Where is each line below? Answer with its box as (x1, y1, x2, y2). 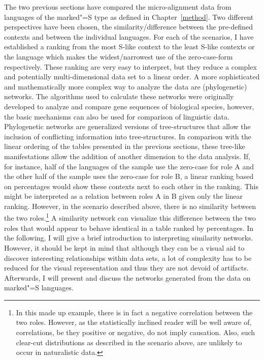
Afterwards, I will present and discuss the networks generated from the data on (4, 272, 251, 283)
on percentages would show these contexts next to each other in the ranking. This (4, 181, 258, 191)
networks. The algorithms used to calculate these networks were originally (4, 91, 234, 102)
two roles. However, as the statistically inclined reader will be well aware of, (16, 317, 252, 327)
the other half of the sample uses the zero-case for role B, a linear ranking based (4, 171, 254, 182)
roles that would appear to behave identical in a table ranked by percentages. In (4, 222, 254, 233)
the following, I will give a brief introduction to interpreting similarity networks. (4, 232, 253, 243)
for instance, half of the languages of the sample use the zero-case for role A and (4, 161, 254, 171)
